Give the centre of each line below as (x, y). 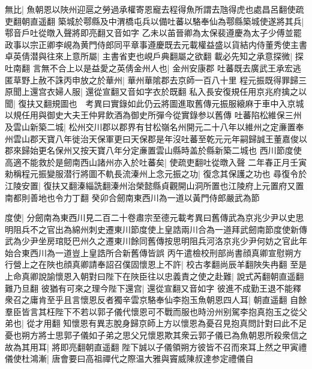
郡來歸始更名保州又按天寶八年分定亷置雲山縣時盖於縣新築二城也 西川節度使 (153, 150)
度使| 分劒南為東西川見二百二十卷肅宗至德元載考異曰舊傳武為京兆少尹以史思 (154, 217)
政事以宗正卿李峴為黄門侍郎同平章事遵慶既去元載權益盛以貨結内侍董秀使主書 (156, 44)
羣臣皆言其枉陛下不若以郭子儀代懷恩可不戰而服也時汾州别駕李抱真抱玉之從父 (156, 311)
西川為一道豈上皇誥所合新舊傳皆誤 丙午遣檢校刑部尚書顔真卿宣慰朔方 (166, 252)
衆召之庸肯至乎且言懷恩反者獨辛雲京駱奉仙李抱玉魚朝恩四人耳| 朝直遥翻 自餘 (156, 300)
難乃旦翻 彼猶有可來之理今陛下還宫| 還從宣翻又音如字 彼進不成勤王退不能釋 (153, 288)
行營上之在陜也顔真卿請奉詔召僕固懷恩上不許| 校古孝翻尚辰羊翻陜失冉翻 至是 (156, 264)
